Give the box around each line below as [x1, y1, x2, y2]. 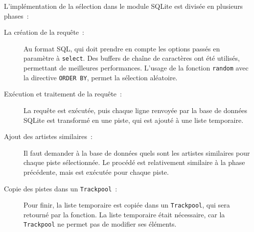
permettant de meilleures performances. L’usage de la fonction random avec [23, 63, 249, 73]
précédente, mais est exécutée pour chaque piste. [23, 166, 169, 177]
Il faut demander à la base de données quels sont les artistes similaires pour [23, 147, 250, 158]
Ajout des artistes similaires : [4, 131, 92, 141]
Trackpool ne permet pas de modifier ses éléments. [23, 219, 177, 229]
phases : [4, 10, 29, 21]
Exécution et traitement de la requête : [4, 89, 122, 99]
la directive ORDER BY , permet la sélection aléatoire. [23, 72, 178, 82]
